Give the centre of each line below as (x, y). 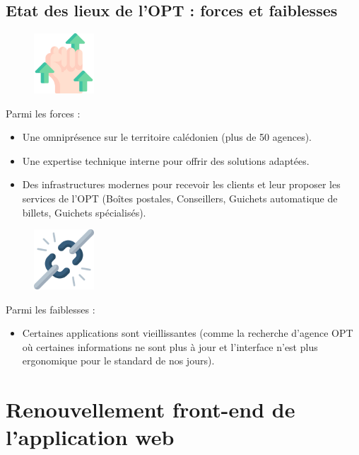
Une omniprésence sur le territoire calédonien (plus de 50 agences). (167, 137)
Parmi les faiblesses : (51, 309)
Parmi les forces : (43, 113)
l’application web (90, 437)
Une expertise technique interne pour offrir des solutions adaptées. (166, 160)
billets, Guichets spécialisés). (84, 212)
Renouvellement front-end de (151, 409)
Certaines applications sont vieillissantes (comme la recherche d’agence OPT (188, 333)
